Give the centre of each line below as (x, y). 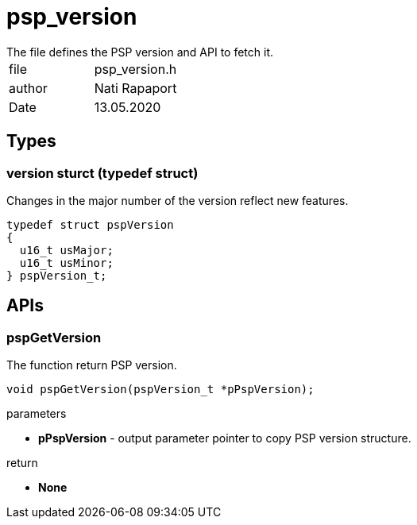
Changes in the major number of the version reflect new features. (178, 200)
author (28, 88)
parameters (37, 414)
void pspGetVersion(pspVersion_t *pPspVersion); (160, 390)
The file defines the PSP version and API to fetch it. (140, 52)
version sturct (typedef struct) (102, 173)
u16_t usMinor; (66, 262)
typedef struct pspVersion (90, 224)
